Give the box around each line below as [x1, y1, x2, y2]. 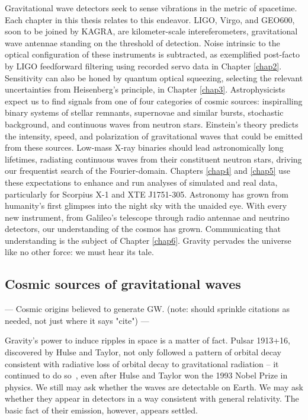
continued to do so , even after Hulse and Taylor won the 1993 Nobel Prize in [5, 369, 288, 381]
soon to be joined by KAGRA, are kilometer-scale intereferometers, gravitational [5, 25, 298, 37]
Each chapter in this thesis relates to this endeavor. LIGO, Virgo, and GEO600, [5, 13, 295, 26]
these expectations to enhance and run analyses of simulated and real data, [5, 176, 278, 188]
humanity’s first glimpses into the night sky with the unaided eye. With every [5, 199, 287, 212]
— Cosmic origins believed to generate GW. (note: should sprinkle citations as [5, 303, 290, 315]
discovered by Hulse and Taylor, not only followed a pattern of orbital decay [5, 346, 281, 358]
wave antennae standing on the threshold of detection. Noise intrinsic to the [5, 36, 280, 49]
